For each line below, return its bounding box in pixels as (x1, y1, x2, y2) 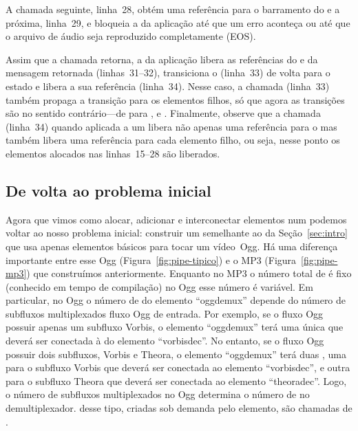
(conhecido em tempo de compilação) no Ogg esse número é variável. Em (6, 279, 313, 294)
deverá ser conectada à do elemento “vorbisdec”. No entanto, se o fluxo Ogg (6, 333, 324, 348)
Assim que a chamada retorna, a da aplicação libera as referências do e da (6, 52, 318, 66)
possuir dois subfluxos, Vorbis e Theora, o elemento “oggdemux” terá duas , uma (6, 346, 346, 361)
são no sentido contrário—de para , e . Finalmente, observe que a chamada (6, 106, 321, 120)
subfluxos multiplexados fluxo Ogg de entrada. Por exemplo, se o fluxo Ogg (6, 306, 324, 320)
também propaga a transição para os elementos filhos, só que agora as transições (6, 92, 345, 107)
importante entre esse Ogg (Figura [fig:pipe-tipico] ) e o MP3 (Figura (6, 252, 297, 267)
